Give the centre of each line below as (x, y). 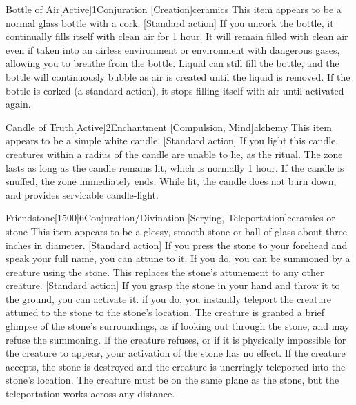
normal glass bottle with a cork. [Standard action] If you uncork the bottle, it (170, 22)
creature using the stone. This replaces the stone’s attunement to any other (165, 271)
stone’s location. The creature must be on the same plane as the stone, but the (172, 380)
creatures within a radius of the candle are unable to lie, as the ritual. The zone (174, 154)
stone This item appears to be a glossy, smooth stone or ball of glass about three (177, 231)
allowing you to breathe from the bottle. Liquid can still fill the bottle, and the (172, 63)
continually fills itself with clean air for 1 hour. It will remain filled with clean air (177, 36)
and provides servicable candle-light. (82, 194)
